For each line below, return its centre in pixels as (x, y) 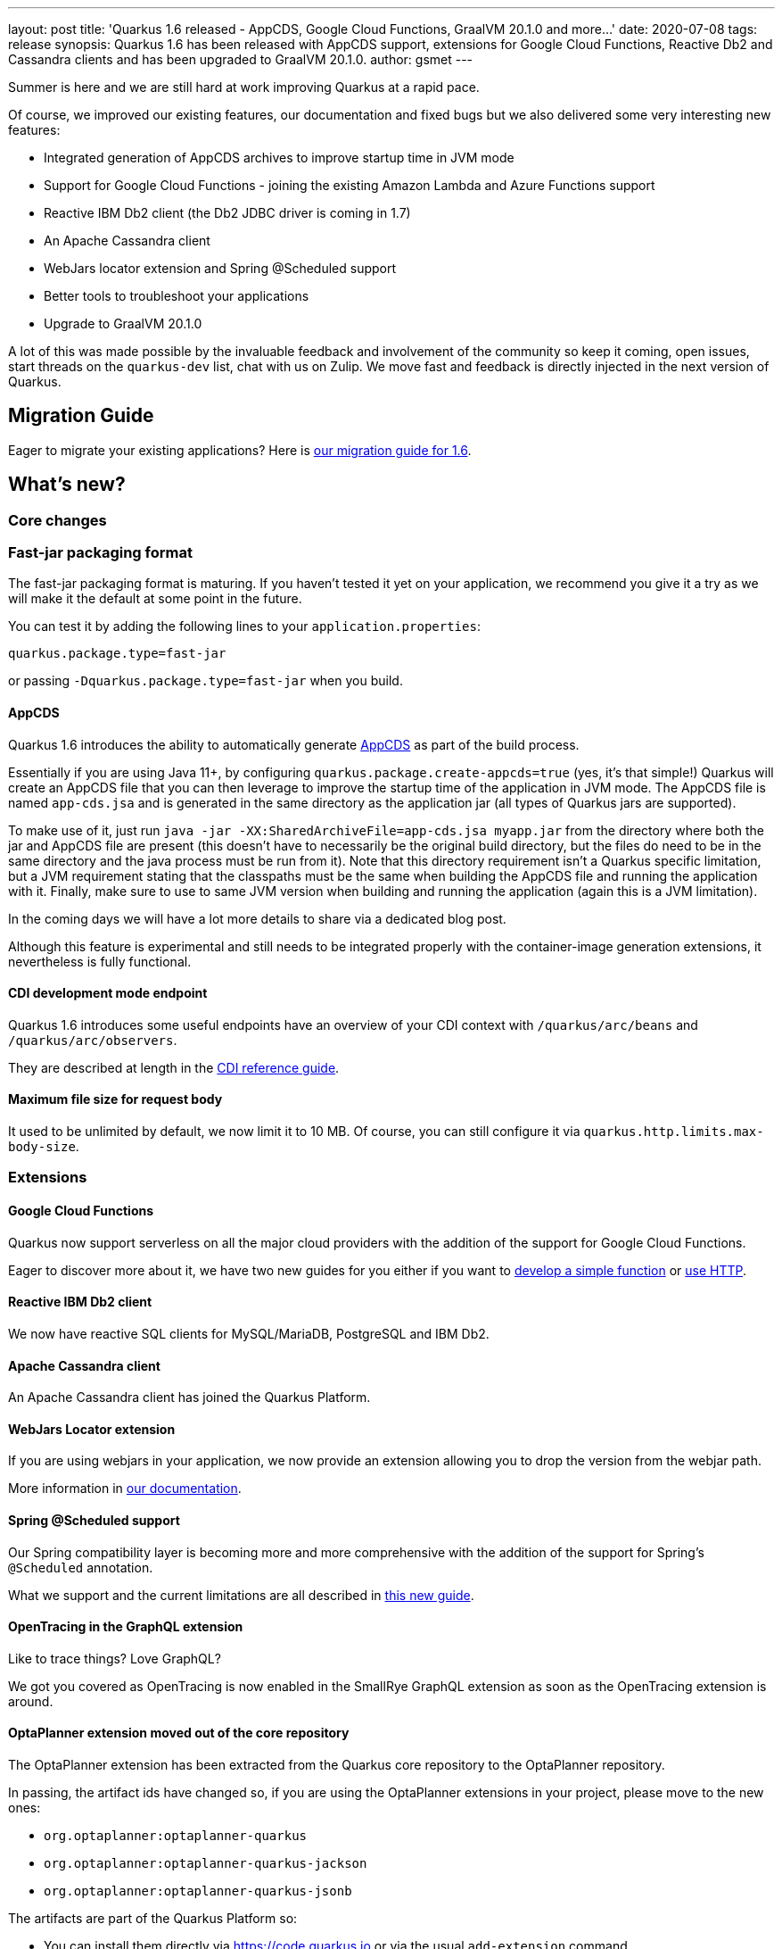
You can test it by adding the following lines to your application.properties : (244, 626)
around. (31, 1701)
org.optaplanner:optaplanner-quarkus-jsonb (198, 1891)
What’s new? (67, 485)
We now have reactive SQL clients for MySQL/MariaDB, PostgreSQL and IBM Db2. (249, 1333)
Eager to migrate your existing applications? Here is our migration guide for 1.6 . (240, 450)
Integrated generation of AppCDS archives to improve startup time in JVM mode (279, 158)
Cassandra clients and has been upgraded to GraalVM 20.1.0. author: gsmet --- (241, 59)
